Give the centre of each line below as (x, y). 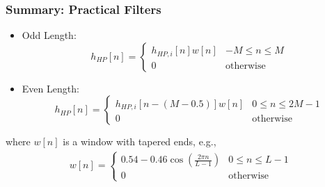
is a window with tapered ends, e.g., (140, 141)
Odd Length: (49, 35)
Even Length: (50, 88)
